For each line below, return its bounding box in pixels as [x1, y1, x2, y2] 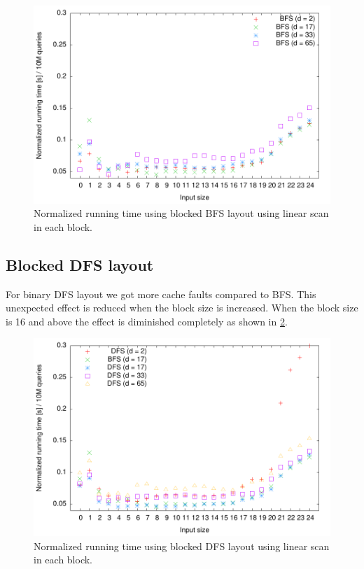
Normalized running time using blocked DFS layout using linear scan [34, 538, 330, 553]
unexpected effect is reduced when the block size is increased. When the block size [6, 300, 358, 315]
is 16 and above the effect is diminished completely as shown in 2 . [6, 314, 288, 328]
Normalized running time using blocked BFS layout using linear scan [34, 206, 329, 220]
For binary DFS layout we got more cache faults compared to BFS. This [6, 286, 316, 301]
